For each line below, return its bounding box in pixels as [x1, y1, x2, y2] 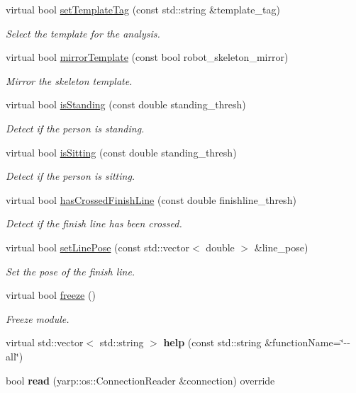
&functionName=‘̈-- [265, 335, 350, 350]
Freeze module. [6, 311, 69, 326]
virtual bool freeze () [6, 287, 96, 302]
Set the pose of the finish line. [6, 263, 135, 278]
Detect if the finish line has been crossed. [6, 216, 182, 231]
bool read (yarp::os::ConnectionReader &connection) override [6, 372, 275, 387]
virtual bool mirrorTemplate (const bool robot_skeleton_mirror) [6, 50, 289, 64]
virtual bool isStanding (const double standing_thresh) [6, 97, 246, 112]
